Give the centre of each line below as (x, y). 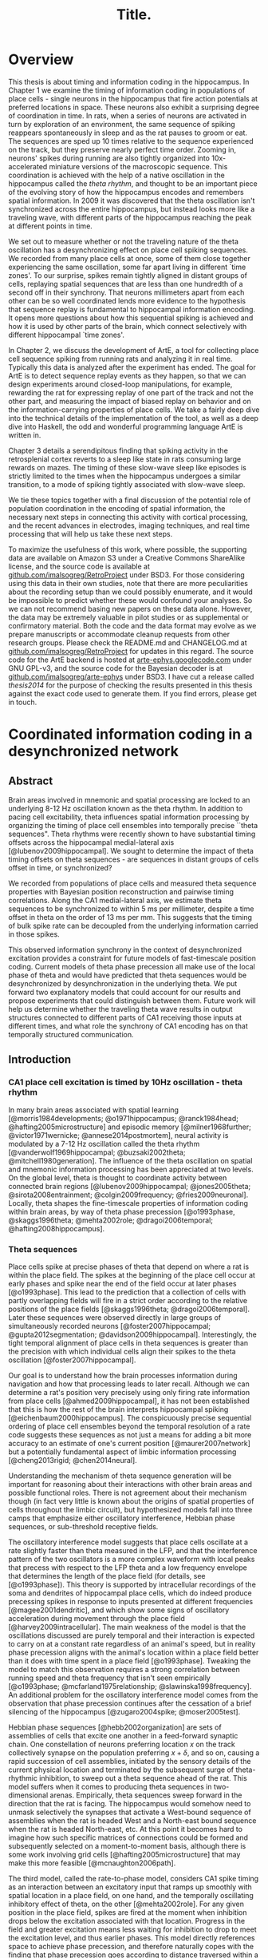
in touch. (23, 702)
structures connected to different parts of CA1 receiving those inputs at (125, 1017)
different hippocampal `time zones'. (67, 335)
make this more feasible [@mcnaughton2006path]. (92, 1863)
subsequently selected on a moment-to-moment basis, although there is (127, 1845)
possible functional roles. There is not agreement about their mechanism (128, 1492)
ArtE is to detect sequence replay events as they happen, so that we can (127, 375)
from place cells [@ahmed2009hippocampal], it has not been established (129, 1401)
